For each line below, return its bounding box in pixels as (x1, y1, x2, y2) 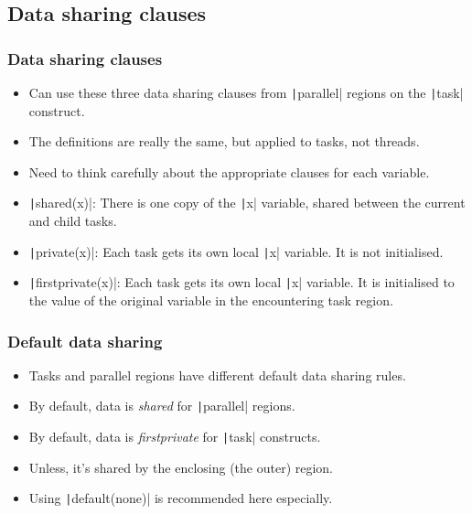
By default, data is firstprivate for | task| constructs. (28, 427, 321, 446)
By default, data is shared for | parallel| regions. (28, 396, 295, 415)
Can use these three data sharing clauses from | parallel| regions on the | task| (28, 83, 464, 102)
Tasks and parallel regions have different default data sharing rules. (28, 365, 406, 384)
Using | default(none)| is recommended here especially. (28, 488, 333, 508)
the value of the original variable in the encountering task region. (28, 291, 393, 309)
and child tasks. (28, 211, 117, 230)
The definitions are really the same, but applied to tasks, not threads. (28, 132, 420, 151)
